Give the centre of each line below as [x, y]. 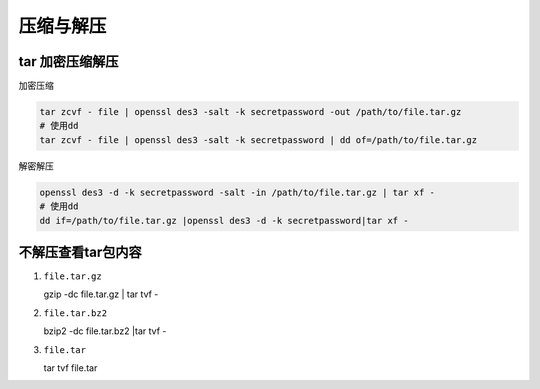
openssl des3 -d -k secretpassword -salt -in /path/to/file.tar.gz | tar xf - [237, 192]
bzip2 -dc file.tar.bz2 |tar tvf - [105, 331]
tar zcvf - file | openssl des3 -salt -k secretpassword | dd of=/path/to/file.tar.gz [258, 139]
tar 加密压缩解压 [68, 61]
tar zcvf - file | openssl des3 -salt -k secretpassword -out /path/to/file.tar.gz [250, 112]
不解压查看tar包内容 [80, 251]
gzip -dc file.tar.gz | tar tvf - [101, 294]
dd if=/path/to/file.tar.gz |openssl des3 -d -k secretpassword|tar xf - [224, 220]
